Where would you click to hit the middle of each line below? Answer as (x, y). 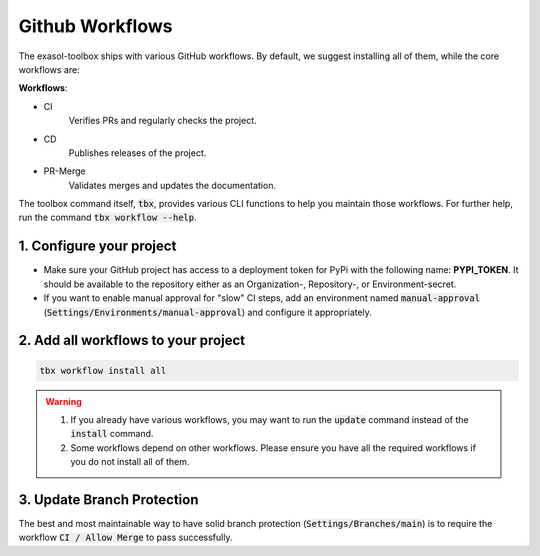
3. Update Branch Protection (108, 499)
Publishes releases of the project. (137, 152)
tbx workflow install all (103, 370)
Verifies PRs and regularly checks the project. (162, 121)
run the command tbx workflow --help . (107, 217)
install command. (112, 434)
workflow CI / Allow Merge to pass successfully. (125, 537)
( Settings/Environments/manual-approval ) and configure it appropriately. (207, 312)
